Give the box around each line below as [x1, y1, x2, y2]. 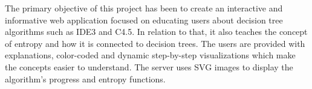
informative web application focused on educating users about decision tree [5, 13, 283, 26]
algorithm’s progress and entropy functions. [5, 72, 166, 85]
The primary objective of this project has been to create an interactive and [5, 2, 283, 14]
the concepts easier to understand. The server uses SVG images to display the [5, 60, 293, 73]
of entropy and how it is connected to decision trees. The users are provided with [5, 37, 305, 49]
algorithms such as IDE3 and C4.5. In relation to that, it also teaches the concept [5, 25, 308, 38]
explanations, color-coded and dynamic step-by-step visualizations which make [5, 49, 296, 61]
